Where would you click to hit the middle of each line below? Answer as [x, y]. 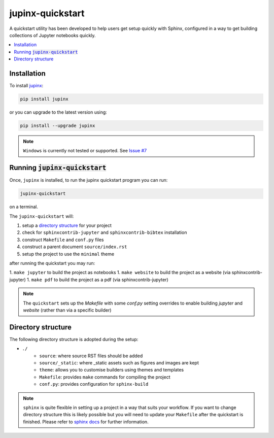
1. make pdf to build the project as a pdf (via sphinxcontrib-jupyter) [97, 280]
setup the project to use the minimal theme [68, 254]
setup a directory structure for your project [67, 225]
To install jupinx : [26, 86]
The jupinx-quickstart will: [42, 216]
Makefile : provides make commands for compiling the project [105, 377]
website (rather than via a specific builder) [67, 310]
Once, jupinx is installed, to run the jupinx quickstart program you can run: [89, 180]
